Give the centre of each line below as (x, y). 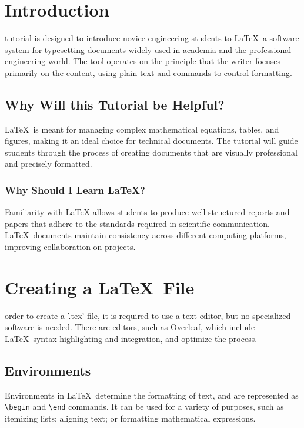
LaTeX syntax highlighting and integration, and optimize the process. (131, 338)
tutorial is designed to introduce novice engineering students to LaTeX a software (152, 38)
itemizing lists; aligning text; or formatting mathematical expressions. (130, 418)
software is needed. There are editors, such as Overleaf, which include (130, 327)
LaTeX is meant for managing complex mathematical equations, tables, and (142, 129)
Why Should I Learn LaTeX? (75, 190)
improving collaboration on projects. (70, 247)
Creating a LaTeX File (100, 287)
